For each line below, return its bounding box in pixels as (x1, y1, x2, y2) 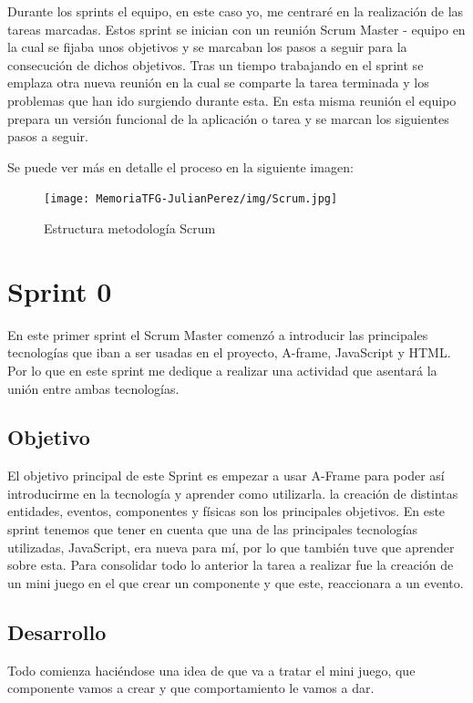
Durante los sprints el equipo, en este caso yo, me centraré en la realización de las (7, 2, 464, 20)
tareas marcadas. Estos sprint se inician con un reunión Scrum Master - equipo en (7, 19, 466, 38)
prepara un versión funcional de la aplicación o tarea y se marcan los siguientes (7, 109, 449, 128)
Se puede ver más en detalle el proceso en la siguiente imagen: (7, 157, 354, 176)
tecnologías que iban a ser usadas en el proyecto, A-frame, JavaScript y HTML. (7, 343, 451, 362)
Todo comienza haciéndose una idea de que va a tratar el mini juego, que (7, 660, 416, 679)
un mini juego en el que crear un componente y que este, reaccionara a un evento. (7, 573, 464, 592)
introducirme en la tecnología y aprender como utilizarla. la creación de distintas (7, 483, 458, 502)
